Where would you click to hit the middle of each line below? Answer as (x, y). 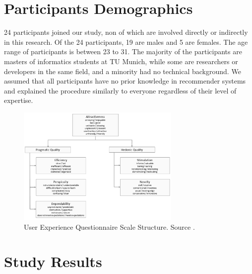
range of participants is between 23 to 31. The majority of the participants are (123, 51)
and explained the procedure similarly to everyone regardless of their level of (120, 90)
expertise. (19, 100)
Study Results (53, 261)
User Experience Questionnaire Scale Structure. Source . (109, 227)
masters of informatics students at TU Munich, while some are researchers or (121, 61)
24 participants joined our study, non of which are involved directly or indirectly (126, 32)
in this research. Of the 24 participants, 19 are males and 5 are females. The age (126, 42)
